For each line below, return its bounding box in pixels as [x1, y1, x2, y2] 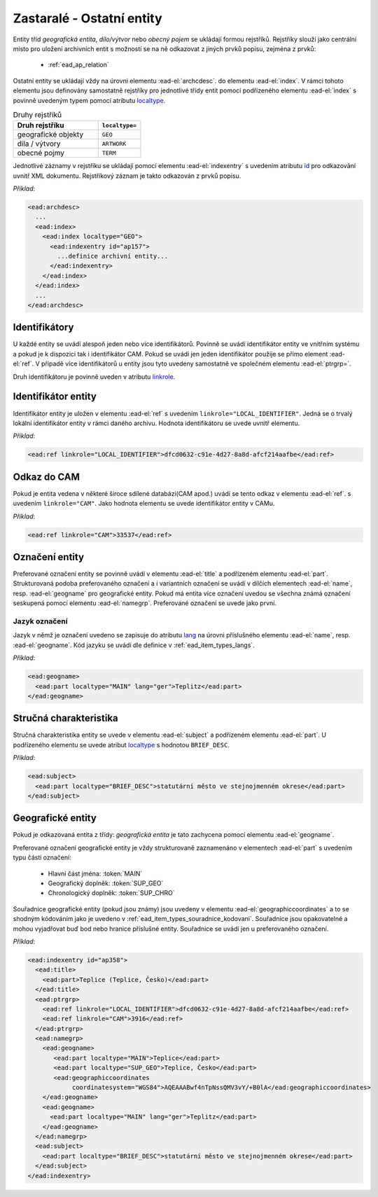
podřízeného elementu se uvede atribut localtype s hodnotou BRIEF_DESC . [13, 740, 230, 749]
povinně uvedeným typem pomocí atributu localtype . [13, 96, 166, 104]
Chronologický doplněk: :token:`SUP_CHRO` [48, 889, 175, 897]
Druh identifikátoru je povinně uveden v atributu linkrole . [13, 372, 176, 381]
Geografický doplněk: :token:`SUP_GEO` [48, 879, 164, 887]
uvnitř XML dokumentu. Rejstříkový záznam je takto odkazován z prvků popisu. [13, 172, 241, 180]
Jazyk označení [13, 616, 68, 626]
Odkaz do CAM [13, 471, 80, 483]
